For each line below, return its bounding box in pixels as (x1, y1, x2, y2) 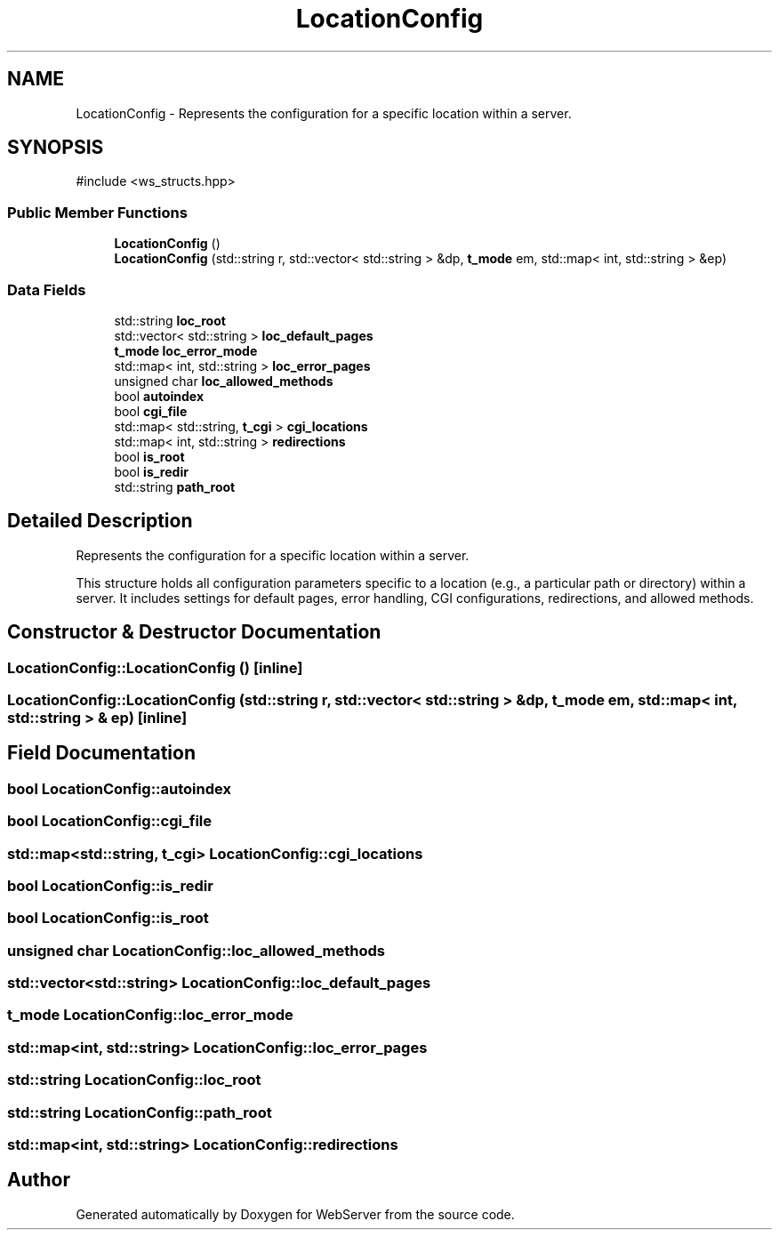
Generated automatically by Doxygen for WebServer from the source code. (76, 1206, 515, 1222)
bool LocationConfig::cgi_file (7, 812, 212, 831)
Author (7, 1169, 70, 1192)
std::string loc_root (114, 312, 226, 328)
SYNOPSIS (7, 136, 104, 159)
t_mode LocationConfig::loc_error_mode (7, 1006, 293, 1024)
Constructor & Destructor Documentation (7, 621, 381, 644)
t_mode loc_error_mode (114, 342, 258, 358)
